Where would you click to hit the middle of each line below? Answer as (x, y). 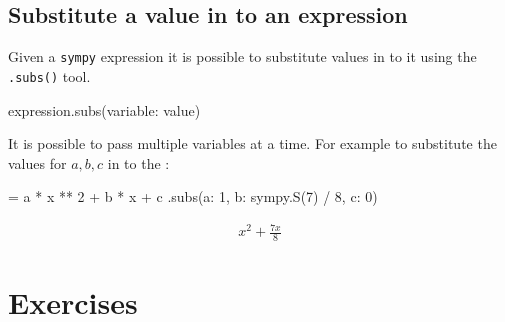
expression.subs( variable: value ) (104, 109)
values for (37, 162)
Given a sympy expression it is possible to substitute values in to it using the (242, 56)
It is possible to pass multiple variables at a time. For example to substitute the (252, 143)
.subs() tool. (49, 75)
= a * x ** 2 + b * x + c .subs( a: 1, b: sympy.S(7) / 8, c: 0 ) (193, 196)
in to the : (138, 162)
